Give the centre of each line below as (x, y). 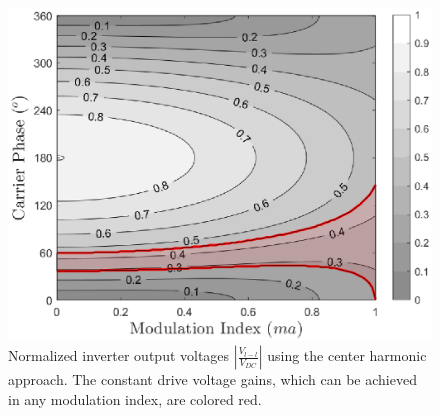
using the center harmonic (347, 355)
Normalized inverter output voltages (119, 355)
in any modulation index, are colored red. (135, 398)
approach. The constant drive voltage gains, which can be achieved (212, 379)
